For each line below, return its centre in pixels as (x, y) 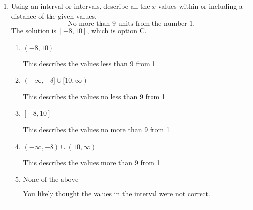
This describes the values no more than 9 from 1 (96, 129)
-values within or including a (199, 6)
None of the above (51, 180)
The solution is (34, 30)
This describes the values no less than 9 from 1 (94, 96)
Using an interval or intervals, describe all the (80, 6)
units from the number (152, 24)
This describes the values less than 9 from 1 (89, 63)
